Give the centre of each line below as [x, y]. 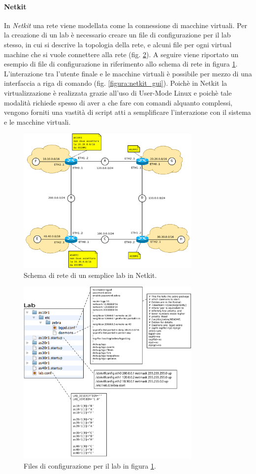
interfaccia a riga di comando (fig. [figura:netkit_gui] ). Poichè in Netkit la [116, 83]
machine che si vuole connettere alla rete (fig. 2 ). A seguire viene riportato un [121, 54]
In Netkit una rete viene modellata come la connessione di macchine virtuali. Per [126, 25]
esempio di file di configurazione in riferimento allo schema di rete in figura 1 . [121, 64]
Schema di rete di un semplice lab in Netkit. [90, 275]
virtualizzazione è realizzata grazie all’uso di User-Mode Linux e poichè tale [118, 92]
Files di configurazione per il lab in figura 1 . [90, 465]
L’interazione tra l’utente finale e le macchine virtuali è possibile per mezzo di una [128, 73]
